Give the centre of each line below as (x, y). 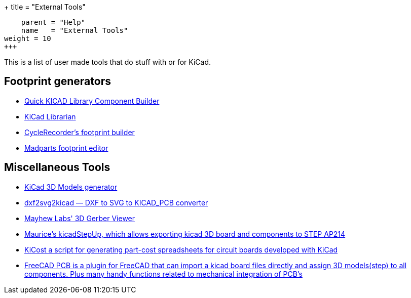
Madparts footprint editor (66, 148)
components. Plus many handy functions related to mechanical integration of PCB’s (163, 274)
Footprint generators (58, 81)
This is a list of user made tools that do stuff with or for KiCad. (108, 62)
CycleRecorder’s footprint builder (80, 132)
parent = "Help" (53, 22)
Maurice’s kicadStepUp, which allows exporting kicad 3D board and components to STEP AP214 (185, 234)
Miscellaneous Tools (57, 167)
